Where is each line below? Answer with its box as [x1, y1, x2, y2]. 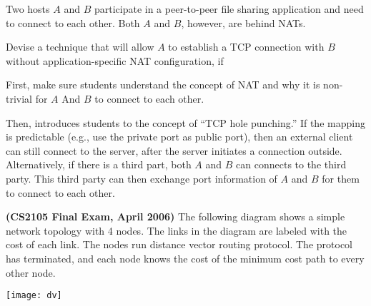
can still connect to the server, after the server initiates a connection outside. [6, 143, 342, 158]
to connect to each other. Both [6, 15, 140, 30]
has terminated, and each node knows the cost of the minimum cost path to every [6, 250, 365, 265]
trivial [6, 91, 33, 106]
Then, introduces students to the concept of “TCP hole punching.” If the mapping [6, 115, 365, 130]
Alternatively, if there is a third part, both [6, 157, 192, 172]
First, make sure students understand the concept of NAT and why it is [6, 77, 320, 92]
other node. [6, 265, 56, 280]
